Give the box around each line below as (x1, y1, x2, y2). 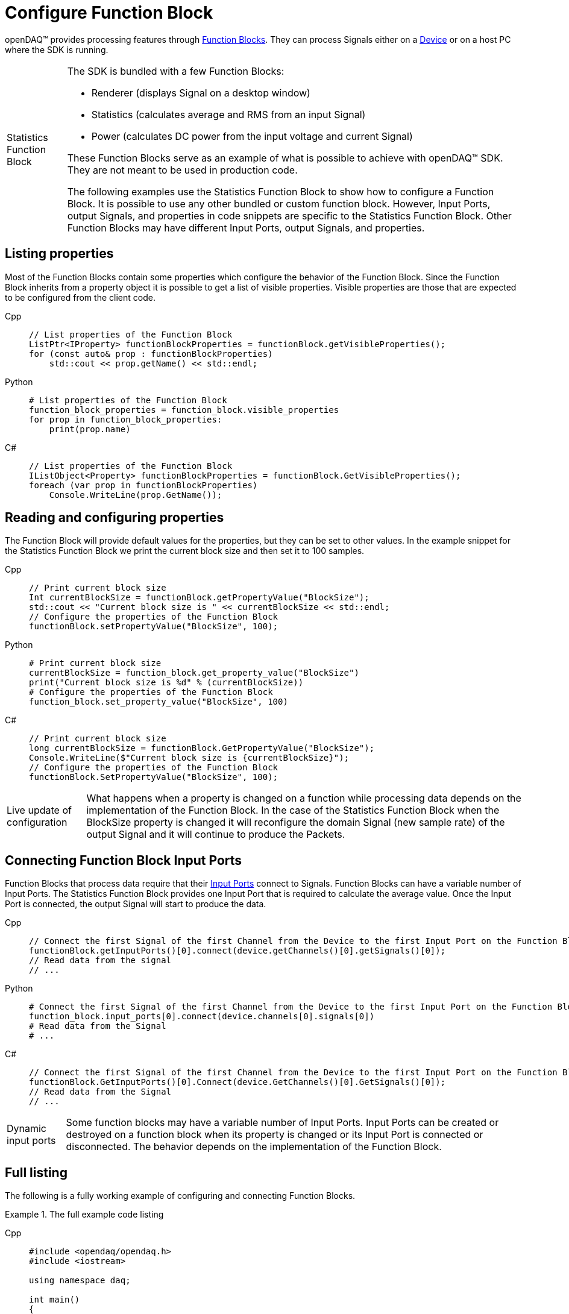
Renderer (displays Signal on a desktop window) (91, 86, 310, 99)
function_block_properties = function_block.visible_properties (29, 404, 339, 415)
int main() (29, 1295, 80, 1305)
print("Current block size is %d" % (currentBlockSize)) (29, 677, 304, 688)
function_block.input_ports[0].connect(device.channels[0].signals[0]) (29, 1011, 375, 1022)
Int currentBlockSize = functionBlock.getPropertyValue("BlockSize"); (29, 593, 369, 603)
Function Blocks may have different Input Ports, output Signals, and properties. (67, 221, 425, 234)
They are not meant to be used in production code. (67, 163, 298, 176)
